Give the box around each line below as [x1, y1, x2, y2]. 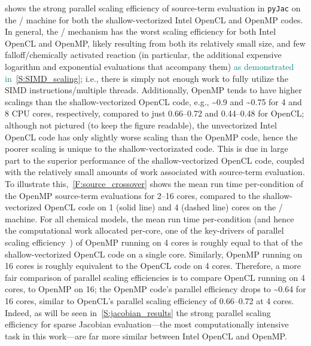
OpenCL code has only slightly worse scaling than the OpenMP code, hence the [5, 130, 298, 143]
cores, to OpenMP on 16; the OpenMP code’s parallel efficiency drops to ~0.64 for [5, 283, 306, 295]
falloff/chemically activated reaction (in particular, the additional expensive [5, 48, 282, 61]
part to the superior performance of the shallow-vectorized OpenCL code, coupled [5, 154, 305, 166]
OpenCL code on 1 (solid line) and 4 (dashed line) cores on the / [44, 201, 283, 213]
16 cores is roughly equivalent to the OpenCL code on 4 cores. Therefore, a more [5, 259, 301, 272]
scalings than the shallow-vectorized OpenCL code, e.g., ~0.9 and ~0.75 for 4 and [5, 95, 302, 108]
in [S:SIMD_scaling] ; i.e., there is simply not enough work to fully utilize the [5, 72, 288, 84]
